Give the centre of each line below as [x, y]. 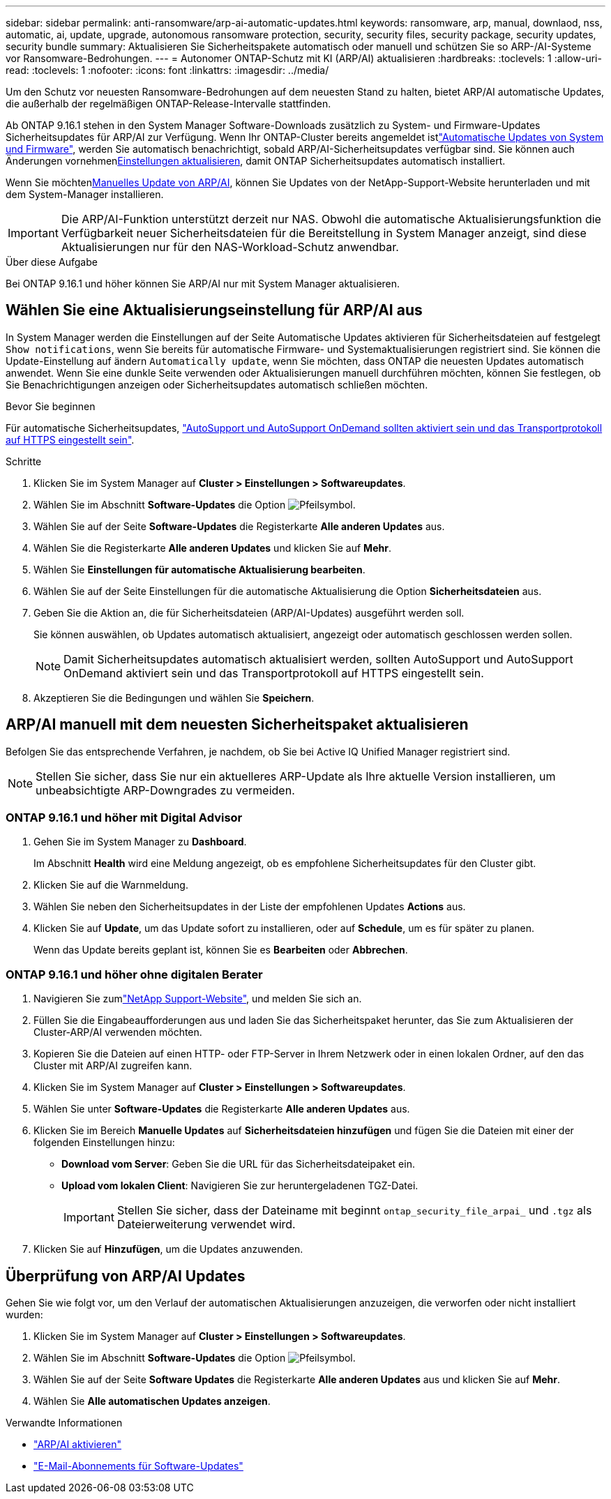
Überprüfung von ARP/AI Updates [126, 1276]
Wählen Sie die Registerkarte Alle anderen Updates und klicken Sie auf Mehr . [212, 548]
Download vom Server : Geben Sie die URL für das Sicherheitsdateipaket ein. [238, 1164]
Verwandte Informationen [64, 1423]
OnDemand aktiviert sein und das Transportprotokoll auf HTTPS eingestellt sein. [274, 673]
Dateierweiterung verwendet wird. [206, 1225]
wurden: [24, 1315]
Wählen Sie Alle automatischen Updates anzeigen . [152, 1401]
